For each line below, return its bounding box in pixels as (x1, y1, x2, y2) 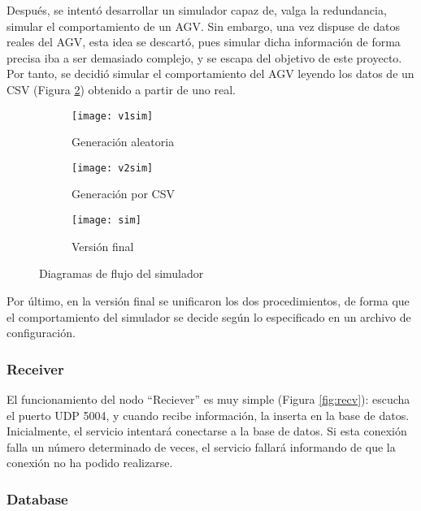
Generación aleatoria (72, 133, 175, 150)
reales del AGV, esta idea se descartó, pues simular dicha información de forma (7, 33, 401, 50)
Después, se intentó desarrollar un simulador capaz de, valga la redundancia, (7, 2, 387, 18)
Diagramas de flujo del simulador (39, 265, 204, 282)
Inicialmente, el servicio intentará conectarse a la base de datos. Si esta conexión (7, 422, 407, 440)
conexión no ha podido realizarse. (7, 454, 173, 471)
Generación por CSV (72, 185, 175, 202)
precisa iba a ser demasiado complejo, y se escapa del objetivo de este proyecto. (7, 49, 402, 66)
